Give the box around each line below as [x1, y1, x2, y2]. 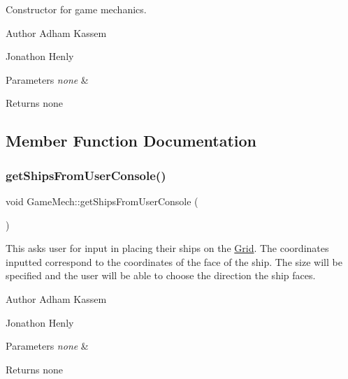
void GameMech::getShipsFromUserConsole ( [6, 193, 198, 208]
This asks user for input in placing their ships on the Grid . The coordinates [6, 241, 329, 255]
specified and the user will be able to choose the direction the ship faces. [6, 268, 316, 283]
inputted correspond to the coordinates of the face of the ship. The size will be [6, 254, 342, 269]
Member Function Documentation [6, 130, 257, 151]
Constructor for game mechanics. [6, 2, 147, 16]
